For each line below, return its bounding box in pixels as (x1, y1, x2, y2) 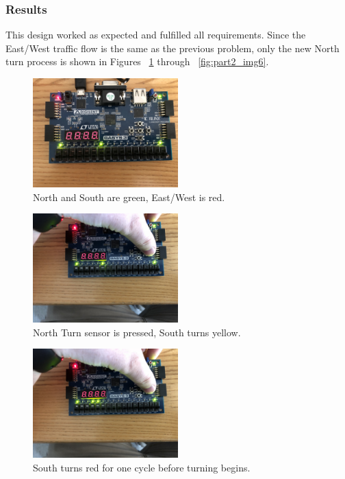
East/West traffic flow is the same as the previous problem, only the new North (5, 40, 340, 55)
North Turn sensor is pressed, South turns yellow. (33, 325, 241, 339)
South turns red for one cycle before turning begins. (33, 460, 251, 474)
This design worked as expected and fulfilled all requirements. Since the (5, 27, 306, 42)
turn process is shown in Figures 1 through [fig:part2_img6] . (5, 54, 269, 69)
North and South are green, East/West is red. (33, 189, 225, 204)
